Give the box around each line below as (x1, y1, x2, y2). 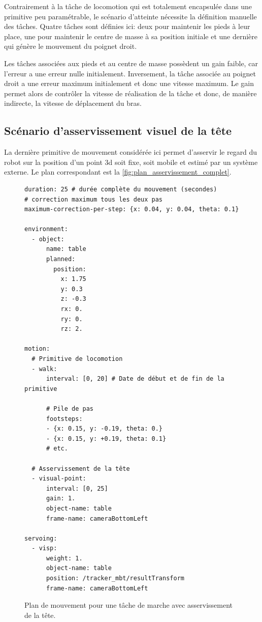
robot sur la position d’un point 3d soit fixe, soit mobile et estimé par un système (4, 156, 258, 167)
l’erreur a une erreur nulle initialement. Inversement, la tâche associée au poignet (4, 68, 256, 78)
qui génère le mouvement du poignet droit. (4, 41, 137, 51)
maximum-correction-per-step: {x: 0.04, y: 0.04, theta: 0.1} (24, 206, 239, 213)
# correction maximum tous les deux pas (24, 195, 163, 203)
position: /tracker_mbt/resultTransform (46, 575, 184, 582)
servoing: (24, 534, 57, 542)
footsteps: (46, 415, 83, 422)
